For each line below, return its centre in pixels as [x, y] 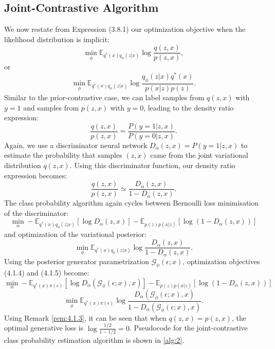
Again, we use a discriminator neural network [76, 145]
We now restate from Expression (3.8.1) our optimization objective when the [125, 29]
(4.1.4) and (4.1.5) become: [47, 272]
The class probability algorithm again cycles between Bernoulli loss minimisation [132, 203]
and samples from [51, 107]
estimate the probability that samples [63, 155]
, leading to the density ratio [189, 107]
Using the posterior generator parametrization [77, 261]
